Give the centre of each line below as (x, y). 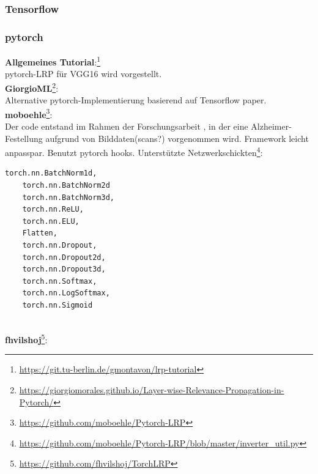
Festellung (24, 138)
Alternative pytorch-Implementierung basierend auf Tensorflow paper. (136, 100)
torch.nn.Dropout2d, (64, 257)
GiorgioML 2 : (32, 87)
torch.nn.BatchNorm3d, (68, 197)
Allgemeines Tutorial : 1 (53, 61)
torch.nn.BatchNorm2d (66, 186)
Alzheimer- (271, 126)
